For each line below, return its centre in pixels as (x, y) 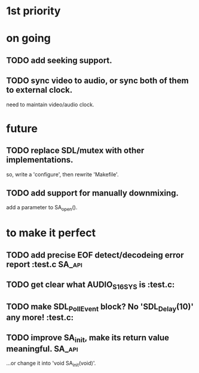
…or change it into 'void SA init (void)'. (51, 364)
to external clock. (39, 90)
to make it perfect (51, 233)
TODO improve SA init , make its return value (88, 339)
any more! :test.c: (40, 317)
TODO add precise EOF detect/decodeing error (95, 255)
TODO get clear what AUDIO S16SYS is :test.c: (91, 285)
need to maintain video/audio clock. (50, 104)
